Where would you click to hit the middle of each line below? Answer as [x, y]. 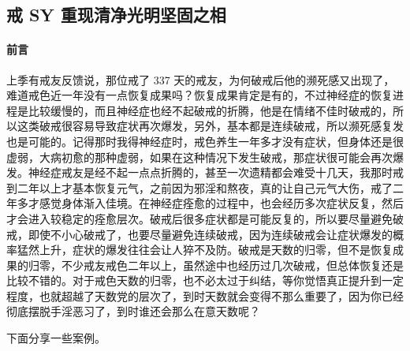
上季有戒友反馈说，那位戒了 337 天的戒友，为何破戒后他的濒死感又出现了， [201, 79]
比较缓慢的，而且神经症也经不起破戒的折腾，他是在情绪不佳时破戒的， [210, 110]
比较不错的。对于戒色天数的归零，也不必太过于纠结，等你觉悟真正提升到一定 [205, 280]
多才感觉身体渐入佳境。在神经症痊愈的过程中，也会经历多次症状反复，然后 [210, 203]
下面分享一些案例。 [56, 338]
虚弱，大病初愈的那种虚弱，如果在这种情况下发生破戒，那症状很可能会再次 [199, 157]
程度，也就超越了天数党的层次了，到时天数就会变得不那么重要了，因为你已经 [205, 295]
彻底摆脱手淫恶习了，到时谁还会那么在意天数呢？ [133, 311]
